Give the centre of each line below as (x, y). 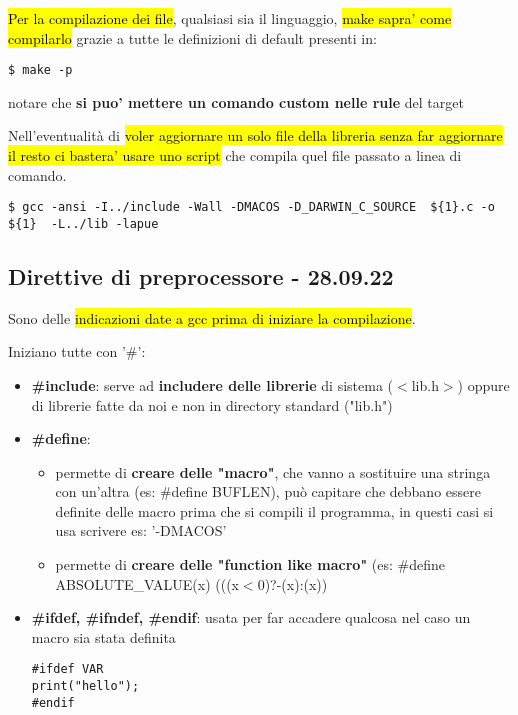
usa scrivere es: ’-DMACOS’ (141, 530)
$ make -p (40, 70)
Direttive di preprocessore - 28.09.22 (201, 275)
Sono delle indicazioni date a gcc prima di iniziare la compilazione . (212, 317)
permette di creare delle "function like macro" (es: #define (250, 564)
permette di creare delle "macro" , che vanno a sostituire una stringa (273, 471)
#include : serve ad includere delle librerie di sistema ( (212, 384)
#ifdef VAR (67, 669)
